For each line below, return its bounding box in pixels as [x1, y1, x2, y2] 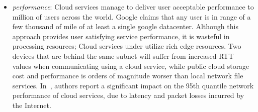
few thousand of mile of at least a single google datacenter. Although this [12, 21, 238, 32]
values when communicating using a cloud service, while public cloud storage [12, 60, 249, 71]
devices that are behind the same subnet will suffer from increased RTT [12, 50, 234, 61]
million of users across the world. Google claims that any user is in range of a [12, 11, 251, 22]
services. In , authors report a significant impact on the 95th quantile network [12, 80, 254, 90]
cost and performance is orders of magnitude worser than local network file [12, 70, 243, 81]
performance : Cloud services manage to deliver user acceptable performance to [12, 2, 254, 12]
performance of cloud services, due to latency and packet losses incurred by [12, 90, 244, 100]
